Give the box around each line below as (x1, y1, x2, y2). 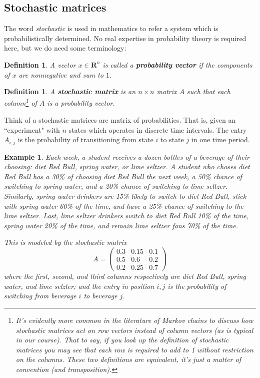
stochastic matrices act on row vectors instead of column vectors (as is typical (15, 324, 253, 335)
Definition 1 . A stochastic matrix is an (4, 86, 136, 97)
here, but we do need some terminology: (4, 43, 126, 53)
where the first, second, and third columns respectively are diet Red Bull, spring (4, 271, 246, 281)
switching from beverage (4, 290, 76, 301)
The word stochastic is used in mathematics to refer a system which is (4, 23, 218, 34)
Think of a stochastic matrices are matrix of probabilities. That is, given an (4, 115, 236, 125)
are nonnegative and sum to (18, 69, 103, 80)
